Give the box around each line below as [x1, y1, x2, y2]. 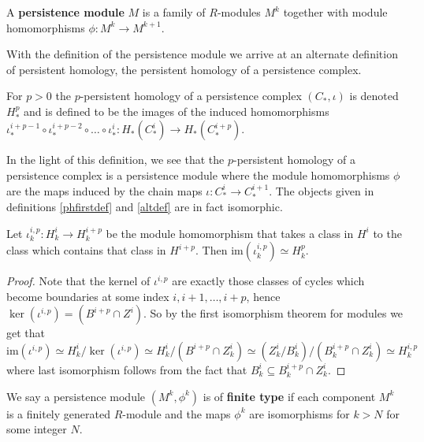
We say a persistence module [6, 388, 146, 404]
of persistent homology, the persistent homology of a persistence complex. [6, 61, 362, 77]
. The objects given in [269, 182, 374, 199]
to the [373, 225, 402, 241]
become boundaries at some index [6, 288, 169, 304]
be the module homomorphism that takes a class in [106, 225, 354, 241]
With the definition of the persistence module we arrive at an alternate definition [6, 46, 398, 62]
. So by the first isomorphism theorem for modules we [143, 305, 404, 321]
